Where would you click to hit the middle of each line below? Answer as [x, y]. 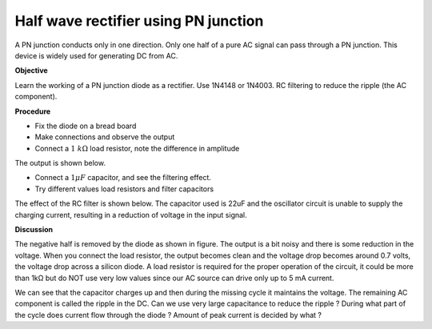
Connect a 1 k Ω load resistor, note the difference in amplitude [137, 148]
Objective [31, 70]
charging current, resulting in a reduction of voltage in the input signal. [131, 215]
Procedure [33, 111]
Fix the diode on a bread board [86, 126]
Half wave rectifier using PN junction [139, 21]
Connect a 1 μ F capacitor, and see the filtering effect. [123, 178]
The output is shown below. [60, 163]
